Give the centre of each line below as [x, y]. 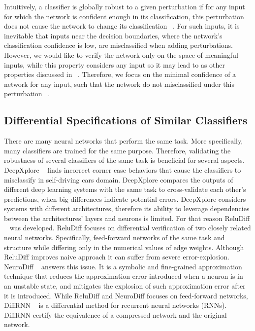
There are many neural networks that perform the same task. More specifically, [124, 141]
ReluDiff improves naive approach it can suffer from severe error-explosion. [117, 257]
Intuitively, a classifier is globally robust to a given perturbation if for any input [125, 6]
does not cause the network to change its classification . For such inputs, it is [122, 26]
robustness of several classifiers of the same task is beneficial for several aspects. [124, 160]
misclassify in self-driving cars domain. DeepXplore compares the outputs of [119, 179]
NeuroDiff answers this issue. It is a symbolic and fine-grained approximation [123, 266]
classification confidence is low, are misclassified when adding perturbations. [118, 45]
